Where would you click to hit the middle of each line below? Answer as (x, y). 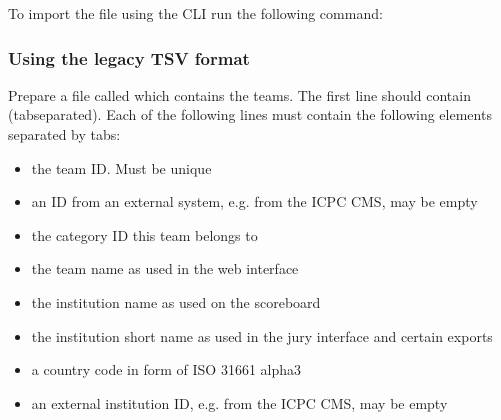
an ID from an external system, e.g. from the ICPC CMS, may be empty (254, 201)
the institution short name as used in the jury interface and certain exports (262, 335)
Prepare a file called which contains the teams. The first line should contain (239, 94)
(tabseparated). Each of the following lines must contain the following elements (250, 114)
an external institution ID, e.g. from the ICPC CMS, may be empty (239, 402)
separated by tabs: (64, 134)
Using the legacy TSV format (129, 57)
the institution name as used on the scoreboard (176, 301)
